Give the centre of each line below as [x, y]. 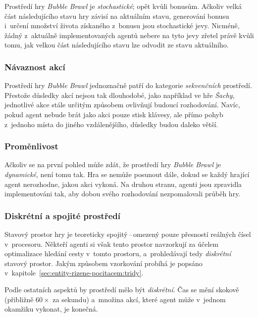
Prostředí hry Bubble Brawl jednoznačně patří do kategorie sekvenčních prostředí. [128, 85]
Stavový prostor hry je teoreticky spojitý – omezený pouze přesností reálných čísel [128, 234]
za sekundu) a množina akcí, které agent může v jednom [139, 299]
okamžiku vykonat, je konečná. [51, 309]
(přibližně [19, 299]
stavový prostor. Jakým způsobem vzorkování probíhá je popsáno [103, 263]
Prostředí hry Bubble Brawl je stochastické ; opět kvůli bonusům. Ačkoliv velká [123, 6]
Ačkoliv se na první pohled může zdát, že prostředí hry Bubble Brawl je [113, 164]
